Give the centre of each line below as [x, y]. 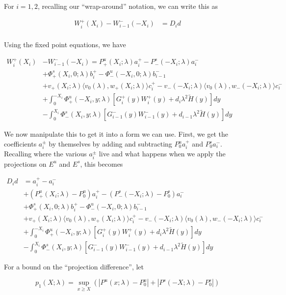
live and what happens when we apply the [162, 154]
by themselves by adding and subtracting [110, 144]
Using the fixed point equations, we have [65, 44]
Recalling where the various [45, 154]
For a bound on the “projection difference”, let [74, 267]
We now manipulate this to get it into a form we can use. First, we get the [116, 134]
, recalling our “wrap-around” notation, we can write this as [128, 6]
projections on [25, 163]
